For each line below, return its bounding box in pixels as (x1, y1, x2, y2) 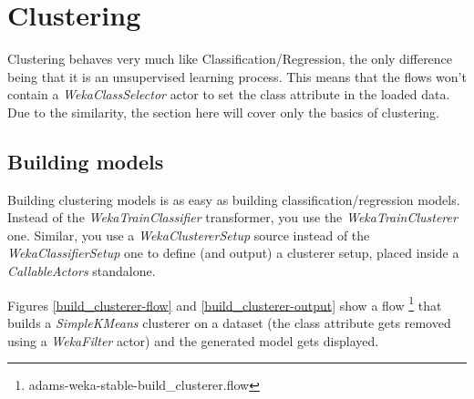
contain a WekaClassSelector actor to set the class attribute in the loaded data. (7, 85, 450, 104)
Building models (7, 147, 164, 175)
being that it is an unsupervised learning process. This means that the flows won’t (7, 66, 467, 86)
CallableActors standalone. (7, 261, 156, 281)
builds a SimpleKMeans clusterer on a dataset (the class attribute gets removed (7, 312, 451, 332)
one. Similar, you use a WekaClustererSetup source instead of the (7, 225, 370, 244)
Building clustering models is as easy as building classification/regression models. (7, 189, 460, 209)
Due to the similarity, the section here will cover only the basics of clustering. (7, 102, 439, 121)
